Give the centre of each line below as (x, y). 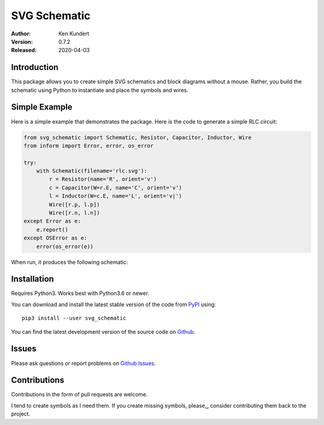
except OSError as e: (55, 238)
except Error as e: (52, 221)
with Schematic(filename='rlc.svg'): (92, 171)
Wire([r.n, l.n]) (74, 213)
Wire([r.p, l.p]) (74, 204)
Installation (32, 279)
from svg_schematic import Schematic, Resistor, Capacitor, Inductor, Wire (138, 137)
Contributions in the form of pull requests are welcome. (79, 394)
